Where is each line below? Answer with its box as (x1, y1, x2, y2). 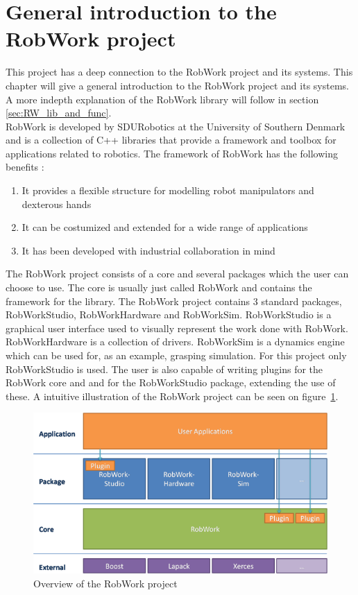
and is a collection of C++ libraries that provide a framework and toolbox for (6, 132, 336, 147)
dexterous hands (22, 196, 92, 211)
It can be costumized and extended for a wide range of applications (22, 220, 308, 234)
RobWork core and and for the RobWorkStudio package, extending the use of (6, 375, 336, 390)
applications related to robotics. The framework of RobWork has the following (6, 146, 338, 160)
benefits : (6, 159, 44, 174)
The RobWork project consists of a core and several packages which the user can (6, 266, 349, 281)
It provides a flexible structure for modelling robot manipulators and (22, 183, 314, 198)
